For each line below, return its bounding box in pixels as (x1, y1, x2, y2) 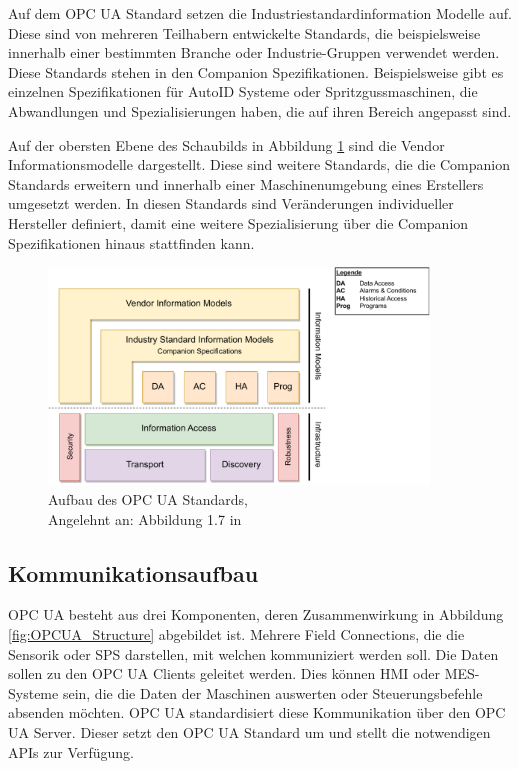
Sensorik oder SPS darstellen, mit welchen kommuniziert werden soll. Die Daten (8, 643, 499, 664)
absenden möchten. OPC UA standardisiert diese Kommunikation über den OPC (8, 702, 506, 723)
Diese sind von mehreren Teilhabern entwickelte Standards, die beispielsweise (8, 22, 481, 43)
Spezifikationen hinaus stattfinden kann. (8, 232, 255, 253)
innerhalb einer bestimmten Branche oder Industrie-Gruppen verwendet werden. (8, 42, 500, 63)
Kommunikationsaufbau (8, 557, 259, 588)
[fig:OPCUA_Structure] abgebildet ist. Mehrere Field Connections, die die (8, 624, 465, 645)
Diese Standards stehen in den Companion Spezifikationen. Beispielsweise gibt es (8, 61, 504, 82)
